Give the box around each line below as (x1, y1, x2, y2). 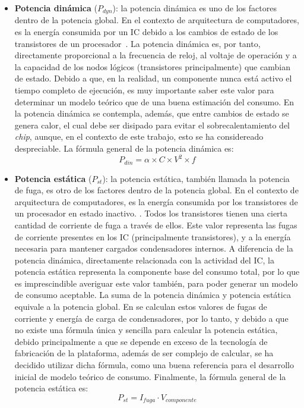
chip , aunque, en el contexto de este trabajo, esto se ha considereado (14, 130, 264, 143)
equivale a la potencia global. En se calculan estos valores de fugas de (14, 300, 267, 313)
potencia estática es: (14, 382, 88, 394)
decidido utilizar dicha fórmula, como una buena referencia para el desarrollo (14, 359, 294, 371)
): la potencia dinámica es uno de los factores (112, 2, 277, 14)
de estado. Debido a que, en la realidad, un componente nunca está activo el (14, 72, 292, 84)
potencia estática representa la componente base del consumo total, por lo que (14, 265, 300, 278)
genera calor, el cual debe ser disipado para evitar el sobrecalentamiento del (14, 118, 290, 131)
